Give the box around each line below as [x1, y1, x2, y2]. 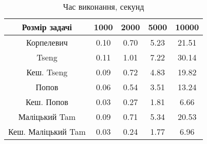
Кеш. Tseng [26, 66, 68, 78]
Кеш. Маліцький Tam [8, 126, 86, 137]
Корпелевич [26, 36, 68, 48]
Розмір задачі [22, 21, 72, 33]
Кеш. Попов [25, 96, 68, 108]
